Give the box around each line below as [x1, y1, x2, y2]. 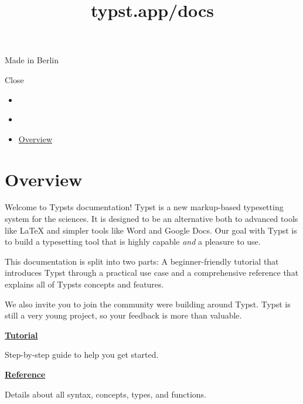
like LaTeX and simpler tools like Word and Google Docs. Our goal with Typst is [5, 224, 297, 236]
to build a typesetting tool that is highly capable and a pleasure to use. [5, 235, 261, 248]
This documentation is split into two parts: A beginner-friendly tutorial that [5, 255, 279, 267]
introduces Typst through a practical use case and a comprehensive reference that [5, 266, 299, 279]
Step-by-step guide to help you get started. [5, 348, 159, 361]
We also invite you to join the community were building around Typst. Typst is [5, 297, 291, 310]
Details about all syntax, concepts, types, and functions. [5, 388, 206, 400]
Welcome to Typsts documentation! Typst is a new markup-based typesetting [5, 201, 284, 213]
